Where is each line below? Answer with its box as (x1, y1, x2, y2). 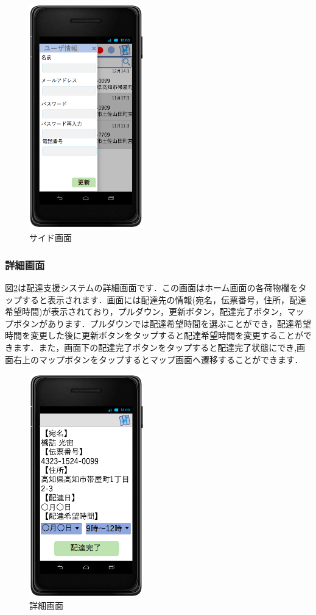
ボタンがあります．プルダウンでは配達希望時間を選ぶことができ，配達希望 (13, 317, 312, 329)
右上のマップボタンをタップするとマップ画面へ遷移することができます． (13, 353, 303, 365)
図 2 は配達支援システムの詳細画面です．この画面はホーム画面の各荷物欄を (5, 281, 298, 294)
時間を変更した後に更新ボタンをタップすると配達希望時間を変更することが (5, 329, 303, 342)
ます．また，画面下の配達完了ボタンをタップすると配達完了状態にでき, (13, 341, 297, 353)
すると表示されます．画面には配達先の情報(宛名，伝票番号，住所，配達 (21, 293, 306, 306)
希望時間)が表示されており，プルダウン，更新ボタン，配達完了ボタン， (5, 305, 287, 318)
